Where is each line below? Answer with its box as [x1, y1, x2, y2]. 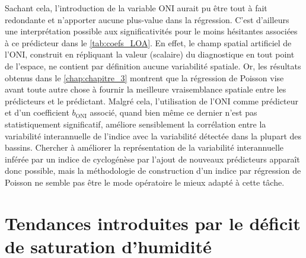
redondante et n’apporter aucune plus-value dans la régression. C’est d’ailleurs [5, 13, 289, 26]
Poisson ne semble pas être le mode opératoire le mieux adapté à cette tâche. [5, 176, 285, 188]
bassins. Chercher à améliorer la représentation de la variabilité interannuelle [5, 141, 284, 154]
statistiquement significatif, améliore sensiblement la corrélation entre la [5, 117, 266, 130]
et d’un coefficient [5, 106, 69, 119]
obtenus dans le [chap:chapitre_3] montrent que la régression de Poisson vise [5, 71, 284, 84]
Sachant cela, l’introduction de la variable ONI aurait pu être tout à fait [5, 2, 267, 14]
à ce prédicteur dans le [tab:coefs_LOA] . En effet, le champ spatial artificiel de [5, 36, 292, 49]
